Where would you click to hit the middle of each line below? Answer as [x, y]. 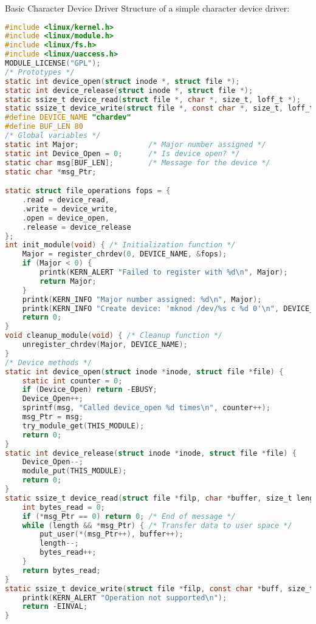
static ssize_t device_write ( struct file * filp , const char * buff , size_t [160, 588]
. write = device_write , [70, 209]
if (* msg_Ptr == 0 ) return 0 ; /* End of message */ [129, 516]
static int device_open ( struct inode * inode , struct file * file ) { [144, 372]
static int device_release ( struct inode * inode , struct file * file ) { [151, 453]
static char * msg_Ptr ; [51, 172]
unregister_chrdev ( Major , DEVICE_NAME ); [105, 345]
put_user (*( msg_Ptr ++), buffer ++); [112, 534]
